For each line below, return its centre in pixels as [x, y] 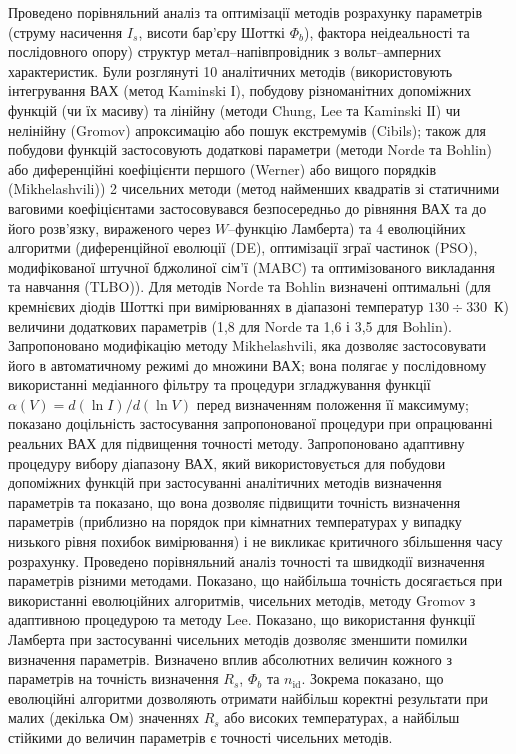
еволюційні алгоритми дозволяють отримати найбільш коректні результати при [248, 697]
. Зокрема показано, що [372, 678]
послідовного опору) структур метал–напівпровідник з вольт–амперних [225, 51]
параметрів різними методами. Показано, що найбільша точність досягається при [255, 580]
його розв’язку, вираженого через [109, 227]
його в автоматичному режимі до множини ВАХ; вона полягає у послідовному [247, 364]
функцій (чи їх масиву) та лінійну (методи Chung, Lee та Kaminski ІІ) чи [234, 109]
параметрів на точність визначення [113, 678]
